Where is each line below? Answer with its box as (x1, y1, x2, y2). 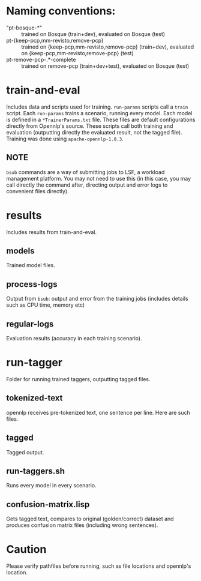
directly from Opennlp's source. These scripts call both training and (6, 122, 173, 130)
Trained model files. (6, 262, 55, 269)
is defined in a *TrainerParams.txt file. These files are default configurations (6, 116, 196, 123)
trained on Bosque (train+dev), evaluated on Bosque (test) (21, 30, 166, 37)
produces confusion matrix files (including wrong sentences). (6, 522, 158, 529)
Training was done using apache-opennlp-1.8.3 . (6, 135, 124, 142)
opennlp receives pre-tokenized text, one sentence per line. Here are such (6, 409, 190, 416)
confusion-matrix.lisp (6, 499, 90, 510)
